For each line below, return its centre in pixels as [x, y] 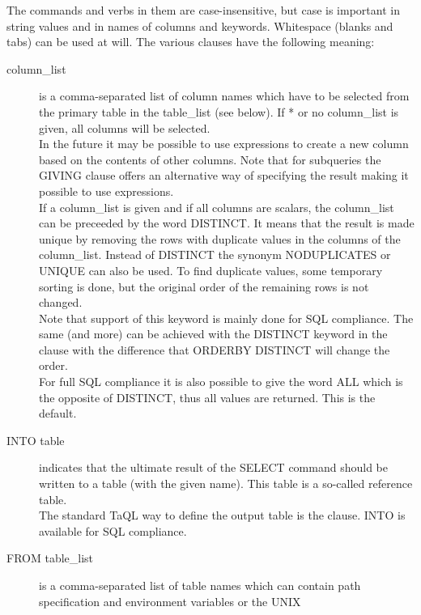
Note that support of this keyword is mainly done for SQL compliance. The [226, 318]
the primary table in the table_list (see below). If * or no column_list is [219, 111]
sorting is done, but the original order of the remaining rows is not [204, 286]
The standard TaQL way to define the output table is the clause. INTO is [222, 515]
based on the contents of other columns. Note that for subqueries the [210, 159]
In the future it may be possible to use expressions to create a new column [224, 144]
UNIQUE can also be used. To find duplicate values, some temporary [211, 270]
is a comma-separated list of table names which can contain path [200, 585]
